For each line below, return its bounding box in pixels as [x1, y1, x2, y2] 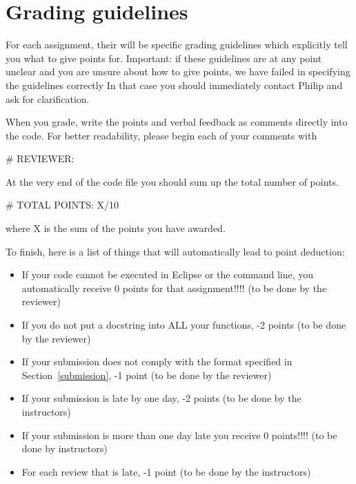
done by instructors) [21, 441, 108, 456]
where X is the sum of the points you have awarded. [6, 221, 226, 235]
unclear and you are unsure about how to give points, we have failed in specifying [6, 64, 350, 79]
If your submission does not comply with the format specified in [21, 354, 293, 369]
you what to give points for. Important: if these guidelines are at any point [6, 50, 322, 65]
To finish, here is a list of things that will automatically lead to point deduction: [6, 244, 345, 258]
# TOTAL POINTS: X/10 [6, 197, 119, 212]
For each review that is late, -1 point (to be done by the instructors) [21, 464, 311, 478]
